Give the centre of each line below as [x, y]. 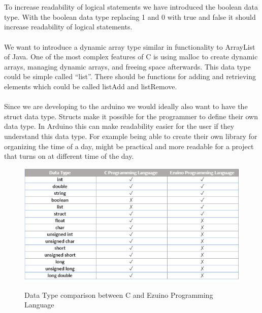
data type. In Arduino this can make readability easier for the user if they [119, 126]
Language [39, 305]
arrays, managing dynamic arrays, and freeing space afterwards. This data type [127, 66]
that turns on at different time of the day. [69, 156]
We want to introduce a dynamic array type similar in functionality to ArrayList [130, 46]
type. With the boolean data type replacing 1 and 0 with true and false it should [130, 16]
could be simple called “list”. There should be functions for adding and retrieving [130, 76]
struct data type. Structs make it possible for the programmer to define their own [131, 116]
